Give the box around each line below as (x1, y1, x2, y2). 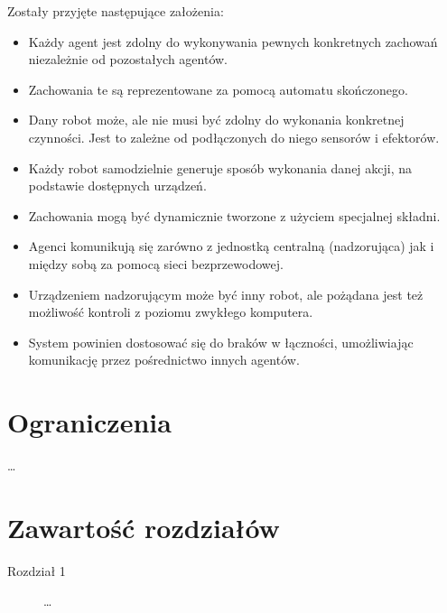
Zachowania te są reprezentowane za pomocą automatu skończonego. (28, 79, 408, 98)
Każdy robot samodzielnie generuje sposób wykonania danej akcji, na (28, 158, 413, 177)
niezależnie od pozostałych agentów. (28, 50, 228, 69)
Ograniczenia (7, 404, 172, 441)
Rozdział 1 (7, 561, 66, 580)
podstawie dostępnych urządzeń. (28, 176, 207, 195)
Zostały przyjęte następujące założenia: (7, 2, 224, 20)
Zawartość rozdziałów (7, 508, 280, 545)
